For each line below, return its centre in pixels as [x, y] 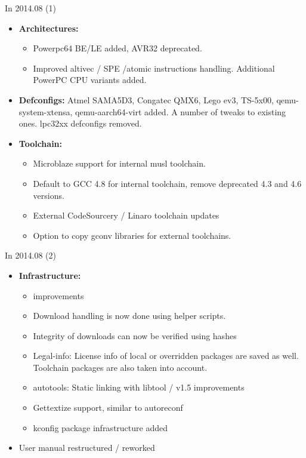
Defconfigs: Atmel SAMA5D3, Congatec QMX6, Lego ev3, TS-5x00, [146, 99]
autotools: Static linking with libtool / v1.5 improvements [139, 387]
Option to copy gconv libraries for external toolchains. [132, 235]
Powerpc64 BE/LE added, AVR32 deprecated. [118, 48]
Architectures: [49, 28]
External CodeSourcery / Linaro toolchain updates [126, 215]
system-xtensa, [46, 111]
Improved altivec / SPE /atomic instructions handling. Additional [154, 68]
